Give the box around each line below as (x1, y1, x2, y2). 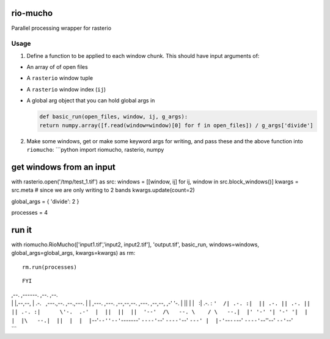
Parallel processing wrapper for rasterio (11, 24, 112, 32)
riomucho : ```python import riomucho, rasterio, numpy (26, 146, 164, 153)
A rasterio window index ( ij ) (26, 85, 106, 93)
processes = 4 (11, 209, 48, 216)
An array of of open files (26, 63, 88, 71)
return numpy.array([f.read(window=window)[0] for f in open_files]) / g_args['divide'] (39, 122, 314, 129)
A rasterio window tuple (26, 74, 94, 82)
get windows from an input (11, 162, 116, 172)
